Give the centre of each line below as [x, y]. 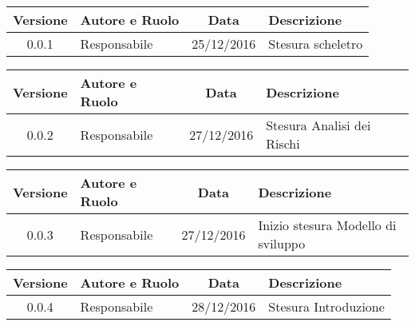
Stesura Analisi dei [318, 125]
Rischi [283, 143]
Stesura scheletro [316, 44]
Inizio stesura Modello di [327, 225]
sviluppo [282, 243]
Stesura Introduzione [326, 306]
